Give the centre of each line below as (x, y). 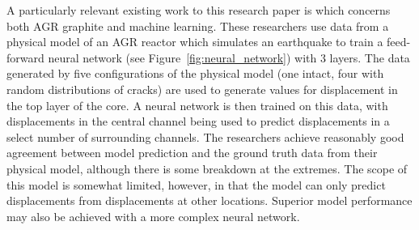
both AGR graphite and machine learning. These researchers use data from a (198, 26)
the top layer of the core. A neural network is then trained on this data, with (197, 105)
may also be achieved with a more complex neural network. (153, 216)
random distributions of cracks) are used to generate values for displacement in (202, 89)
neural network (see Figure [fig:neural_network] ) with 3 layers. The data (229, 57)
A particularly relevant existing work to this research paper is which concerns (199, 10)
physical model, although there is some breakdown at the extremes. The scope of (207, 168)
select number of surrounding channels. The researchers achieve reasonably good (205, 136)
